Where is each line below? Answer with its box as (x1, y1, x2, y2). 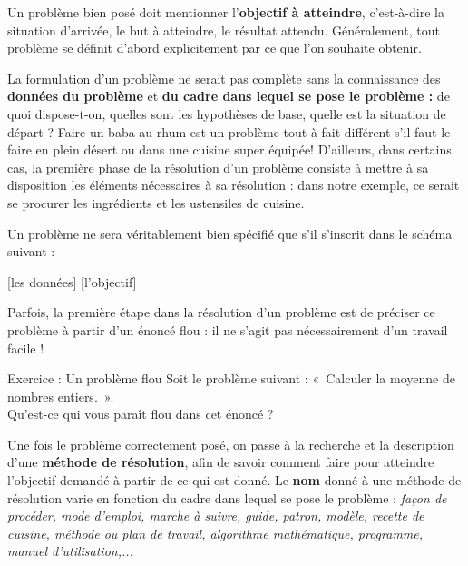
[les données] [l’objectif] (7, 272, 137, 291)
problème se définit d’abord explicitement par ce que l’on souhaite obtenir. (7, 38, 422, 57)
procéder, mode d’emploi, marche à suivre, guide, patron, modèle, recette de (7, 506, 424, 525)
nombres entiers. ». (7, 386, 114, 405)
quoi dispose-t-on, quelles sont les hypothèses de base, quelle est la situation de (7, 104, 446, 123)
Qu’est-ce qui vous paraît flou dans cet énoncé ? (7, 404, 274, 423)
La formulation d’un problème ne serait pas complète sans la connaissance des (7, 68, 441, 87)
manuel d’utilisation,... (7, 541, 133, 561)
